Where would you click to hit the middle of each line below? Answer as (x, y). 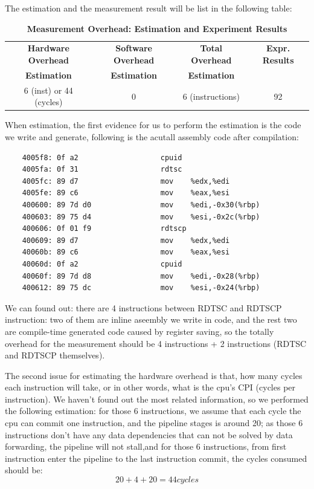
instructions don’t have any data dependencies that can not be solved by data (149, 434)
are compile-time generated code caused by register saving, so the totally (139, 331)
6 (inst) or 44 (48, 90)
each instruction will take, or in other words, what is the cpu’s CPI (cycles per (150, 387)
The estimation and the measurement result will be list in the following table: (149, 8)
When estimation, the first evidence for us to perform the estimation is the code (153, 125)
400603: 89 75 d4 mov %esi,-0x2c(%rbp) (141, 217)
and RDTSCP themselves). (55, 355)
